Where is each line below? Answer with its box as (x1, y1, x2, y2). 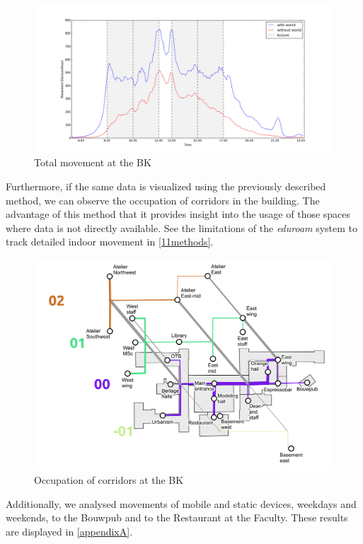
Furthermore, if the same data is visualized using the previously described (6, 179, 326, 194)
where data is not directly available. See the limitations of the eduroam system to (6, 220, 358, 235)
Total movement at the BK (34, 155, 151, 170)
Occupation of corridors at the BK (34, 473, 184, 487)
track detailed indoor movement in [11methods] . (6, 234, 214, 249)
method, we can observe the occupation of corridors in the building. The (6, 192, 320, 207)
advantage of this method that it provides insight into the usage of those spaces (6, 207, 351, 221)
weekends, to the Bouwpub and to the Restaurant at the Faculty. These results (6, 510, 348, 525)
